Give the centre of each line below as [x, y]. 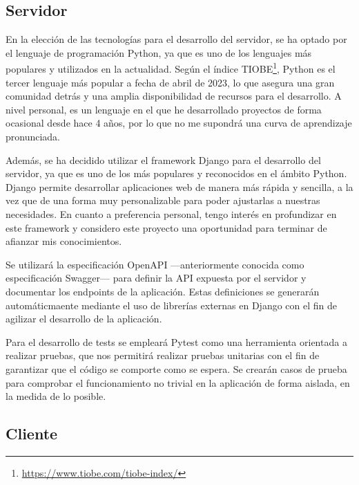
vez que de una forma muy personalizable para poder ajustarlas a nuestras [163, 200]
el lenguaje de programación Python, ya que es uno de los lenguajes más [159, 52]
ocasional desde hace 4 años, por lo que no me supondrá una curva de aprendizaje [179, 123]
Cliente [32, 433]
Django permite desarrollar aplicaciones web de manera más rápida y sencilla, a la [179, 186]
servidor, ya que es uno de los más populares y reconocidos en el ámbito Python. [176, 173]
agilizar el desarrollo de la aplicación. [84, 319]
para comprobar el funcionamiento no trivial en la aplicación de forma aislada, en [178, 382]
